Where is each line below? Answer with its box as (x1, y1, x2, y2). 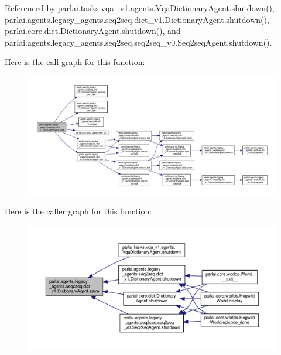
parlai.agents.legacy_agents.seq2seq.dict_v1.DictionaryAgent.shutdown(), (5, 13, 269, 25)
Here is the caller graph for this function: (5, 205, 152, 217)
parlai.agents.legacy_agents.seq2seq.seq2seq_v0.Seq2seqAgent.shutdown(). (5, 36, 272, 48)
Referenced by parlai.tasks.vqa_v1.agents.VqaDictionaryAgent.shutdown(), (5, 2, 275, 13)
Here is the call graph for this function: (5, 56, 145, 68)
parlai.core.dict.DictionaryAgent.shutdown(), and (5, 25, 181, 37)
